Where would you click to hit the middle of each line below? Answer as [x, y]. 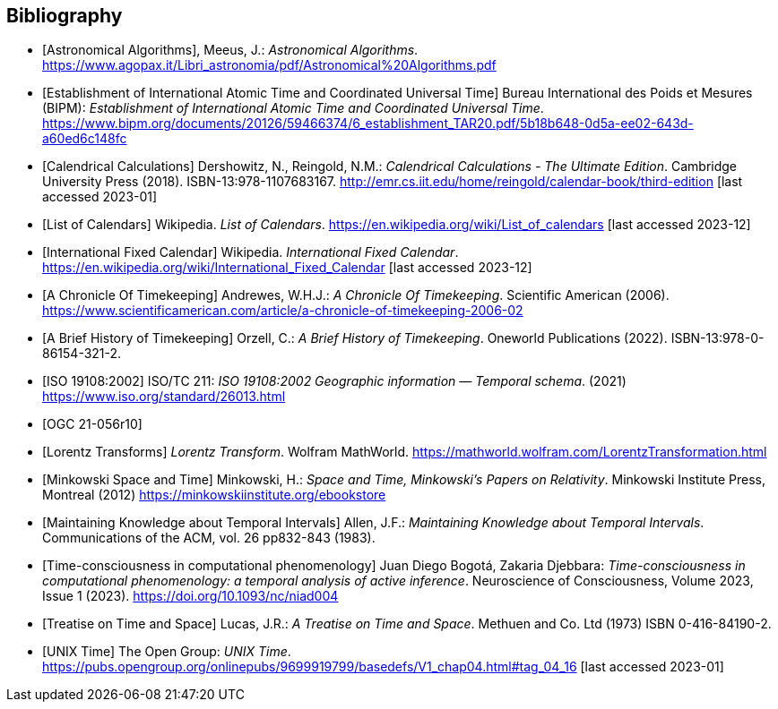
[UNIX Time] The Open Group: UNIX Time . [167, 652]
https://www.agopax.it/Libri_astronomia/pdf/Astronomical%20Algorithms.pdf [269, 65]
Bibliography [65, 16]
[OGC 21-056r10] [92, 424]
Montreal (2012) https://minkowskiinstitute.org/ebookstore [214, 495]
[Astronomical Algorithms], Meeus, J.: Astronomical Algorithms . [230, 50]
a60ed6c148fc [85, 139]
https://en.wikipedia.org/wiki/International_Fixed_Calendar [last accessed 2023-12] [287, 268]
